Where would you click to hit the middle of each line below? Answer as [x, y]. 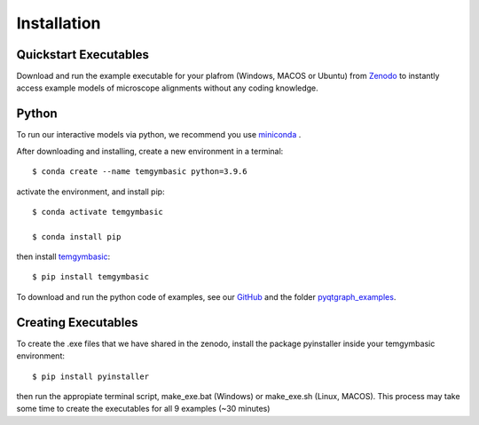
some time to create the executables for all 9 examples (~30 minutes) [143, 409]
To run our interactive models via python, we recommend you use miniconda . [159, 135]
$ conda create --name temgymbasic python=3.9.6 [140, 172]
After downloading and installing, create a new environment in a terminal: [150, 151]
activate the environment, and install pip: [90, 192]
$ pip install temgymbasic [91, 277]
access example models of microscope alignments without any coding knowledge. [167, 88]
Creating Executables [77, 323]
